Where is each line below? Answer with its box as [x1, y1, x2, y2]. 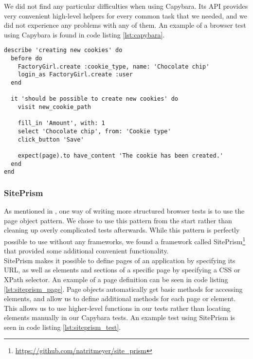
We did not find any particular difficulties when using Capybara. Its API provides [4, 1, 248, 11]
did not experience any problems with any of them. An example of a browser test [4, 20, 246, 30]
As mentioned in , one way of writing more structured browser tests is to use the [4, 206, 245, 216]
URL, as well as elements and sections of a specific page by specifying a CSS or [4, 265, 240, 275]
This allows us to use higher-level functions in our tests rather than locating [4, 303, 231, 313]
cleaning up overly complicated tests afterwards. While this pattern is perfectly [4, 225, 240, 235]
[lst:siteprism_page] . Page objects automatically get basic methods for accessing [4, 284, 243, 294]
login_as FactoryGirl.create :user [18, 71, 133, 78]
